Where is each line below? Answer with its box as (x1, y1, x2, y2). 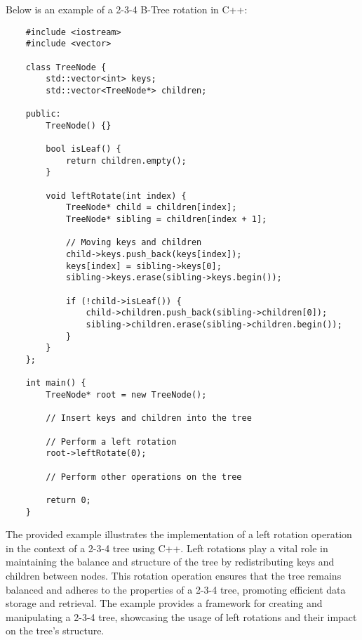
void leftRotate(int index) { (46, 190, 187, 201)
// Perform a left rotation (46, 436, 177, 447)
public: (25, 109, 61, 119)
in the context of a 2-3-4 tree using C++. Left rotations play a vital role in (6, 540, 328, 555)
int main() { (25, 378, 86, 388)
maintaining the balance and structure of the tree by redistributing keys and (6, 554, 335, 569)
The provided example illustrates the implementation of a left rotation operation (6, 527, 352, 542)
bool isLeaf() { (46, 144, 121, 155)
